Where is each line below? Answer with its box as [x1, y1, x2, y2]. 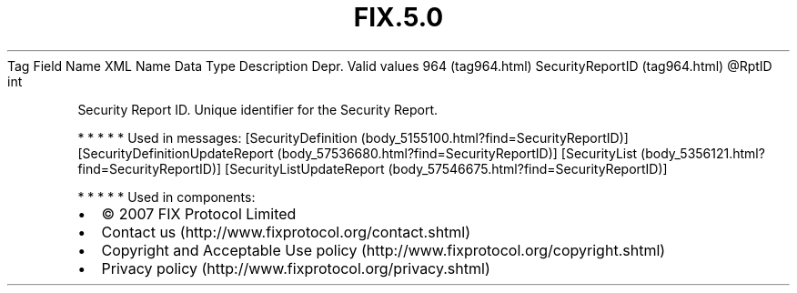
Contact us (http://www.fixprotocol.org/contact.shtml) [101, 222, 471, 241]
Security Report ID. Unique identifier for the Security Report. [77, 101, 439, 117]
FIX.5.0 [353, 2, 444, 33]
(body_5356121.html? [641, 145, 765, 161]
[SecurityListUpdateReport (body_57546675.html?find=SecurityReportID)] [225, 160, 668, 177]
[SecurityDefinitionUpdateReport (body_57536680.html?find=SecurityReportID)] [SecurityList [77, 145, 638, 161]
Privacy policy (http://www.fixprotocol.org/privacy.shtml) [101, 258, 490, 278]
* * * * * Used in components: [77, 188, 256, 205]
